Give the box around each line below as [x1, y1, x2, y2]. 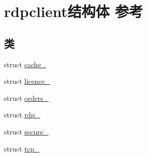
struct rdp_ [4, 109, 41, 120]
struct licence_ [4, 76, 50, 86]
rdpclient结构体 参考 [4, 1, 143, 22]
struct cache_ [4, 59, 47, 69]
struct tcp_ [4, 143, 40, 153]
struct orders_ [4, 92, 49, 103]
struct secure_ [4, 126, 49, 136]
